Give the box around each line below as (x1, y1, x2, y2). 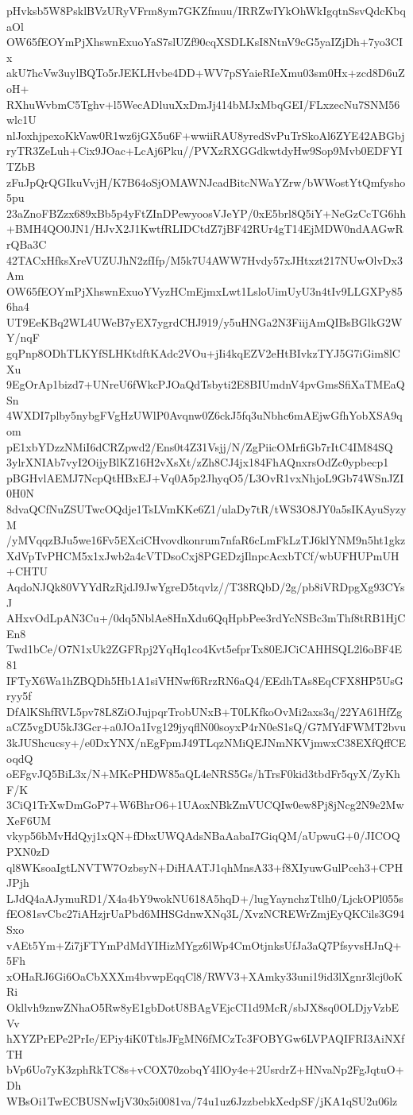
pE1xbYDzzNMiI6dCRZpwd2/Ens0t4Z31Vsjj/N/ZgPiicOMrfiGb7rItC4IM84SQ (6, 438, 393, 455)
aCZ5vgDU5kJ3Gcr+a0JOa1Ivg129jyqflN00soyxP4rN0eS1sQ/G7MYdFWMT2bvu (6, 718, 407, 735)
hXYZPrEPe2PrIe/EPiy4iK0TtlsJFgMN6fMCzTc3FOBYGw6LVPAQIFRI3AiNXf (6, 1030, 405, 1047)
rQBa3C (6, 235, 47, 252)
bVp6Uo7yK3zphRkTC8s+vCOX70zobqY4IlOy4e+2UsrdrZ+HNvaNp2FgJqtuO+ (6, 1061, 404, 1078)
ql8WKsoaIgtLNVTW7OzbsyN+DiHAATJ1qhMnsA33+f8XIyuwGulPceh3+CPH (6, 858, 403, 875)
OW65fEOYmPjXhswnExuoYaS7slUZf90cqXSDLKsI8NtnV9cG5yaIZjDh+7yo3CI (6, 33, 403, 50)
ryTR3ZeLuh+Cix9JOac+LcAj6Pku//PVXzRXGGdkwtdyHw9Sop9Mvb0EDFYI (6, 142, 403, 159)
